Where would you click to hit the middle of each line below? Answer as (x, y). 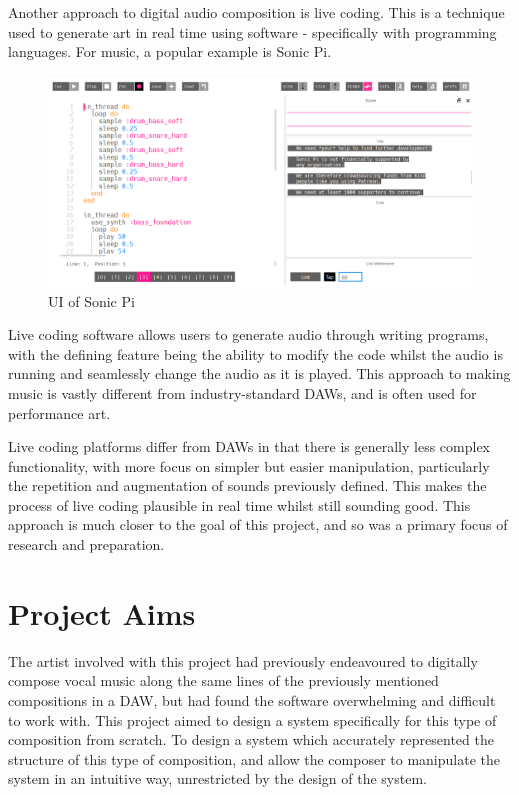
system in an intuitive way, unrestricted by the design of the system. (217, 778)
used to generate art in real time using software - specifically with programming (252, 31)
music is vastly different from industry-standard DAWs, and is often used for (242, 392)
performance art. (59, 412)
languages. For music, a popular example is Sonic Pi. (170, 51)
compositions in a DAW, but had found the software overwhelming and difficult (252, 699)
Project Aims (102, 612)
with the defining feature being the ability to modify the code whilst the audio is (255, 353)
